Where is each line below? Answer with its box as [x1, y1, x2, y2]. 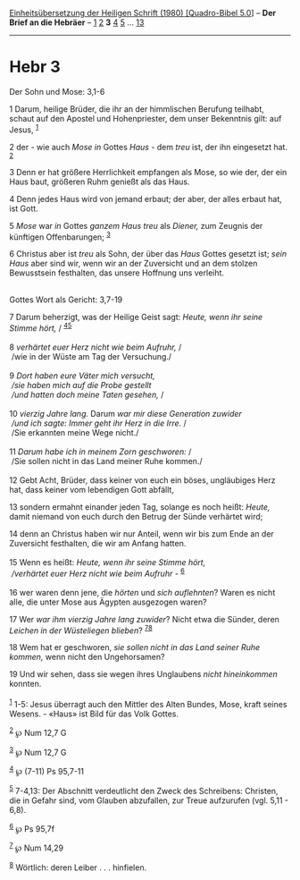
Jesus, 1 [9, 123, 38, 135]
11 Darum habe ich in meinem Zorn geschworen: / [9, 446, 192, 457]
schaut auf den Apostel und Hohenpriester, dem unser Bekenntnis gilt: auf [9, 113, 282, 123]
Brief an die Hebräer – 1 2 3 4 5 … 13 [9, 17, 145, 28]
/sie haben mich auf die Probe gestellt [11, 379, 152, 390]
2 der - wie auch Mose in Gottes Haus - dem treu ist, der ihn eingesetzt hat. [9, 141, 288, 152]
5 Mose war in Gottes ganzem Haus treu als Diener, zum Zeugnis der [9, 220, 263, 231]
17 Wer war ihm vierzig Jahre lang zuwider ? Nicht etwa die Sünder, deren [9, 613, 279, 624]
